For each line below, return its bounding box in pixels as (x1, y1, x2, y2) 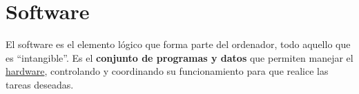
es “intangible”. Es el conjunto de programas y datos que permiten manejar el (6, 50, 353, 64)
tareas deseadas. (6, 77, 74, 91)
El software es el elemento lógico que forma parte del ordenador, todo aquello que (6, 37, 351, 51)
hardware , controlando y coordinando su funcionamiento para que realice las (6, 64, 329, 78)
